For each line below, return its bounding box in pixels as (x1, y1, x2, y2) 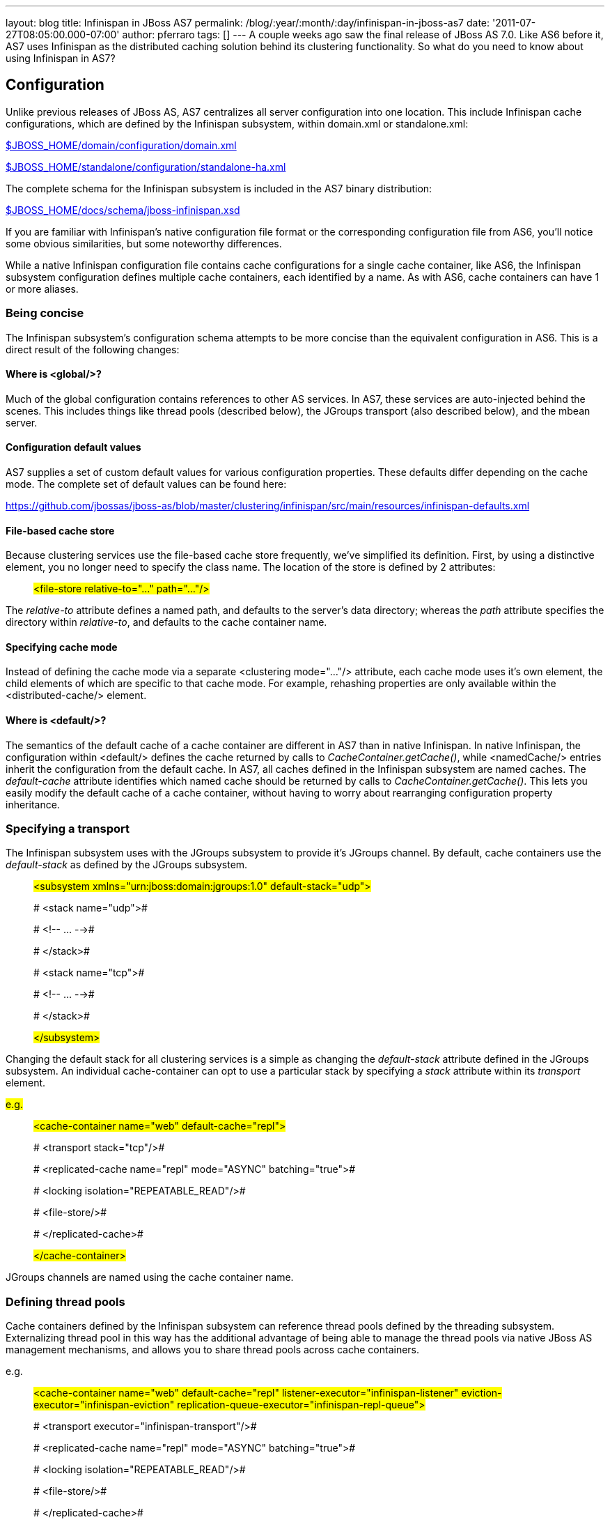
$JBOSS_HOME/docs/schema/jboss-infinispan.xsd (6, 203, 240, 216)
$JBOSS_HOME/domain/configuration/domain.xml (6, 139, 237, 151)
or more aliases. (6, 282, 79, 295)
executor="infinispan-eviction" (33, 1399, 175, 1411)
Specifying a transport (6, 822, 130, 836)
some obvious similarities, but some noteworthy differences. (6, 237, 282, 249)
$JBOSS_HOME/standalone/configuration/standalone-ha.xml (6, 160, 286, 173)
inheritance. (6, 798, 60, 810)
